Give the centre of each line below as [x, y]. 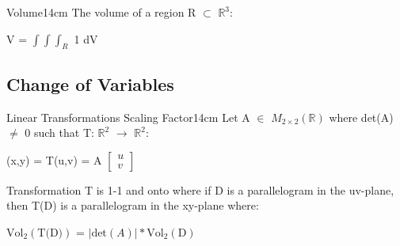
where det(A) [361, 117]
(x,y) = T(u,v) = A [54, 159]
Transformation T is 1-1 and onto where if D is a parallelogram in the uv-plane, [200, 189]
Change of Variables [90, 83]
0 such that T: [59, 132]
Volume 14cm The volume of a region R [101, 12]
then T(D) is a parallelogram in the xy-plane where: [133, 205]
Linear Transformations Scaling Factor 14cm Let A [128, 117]
